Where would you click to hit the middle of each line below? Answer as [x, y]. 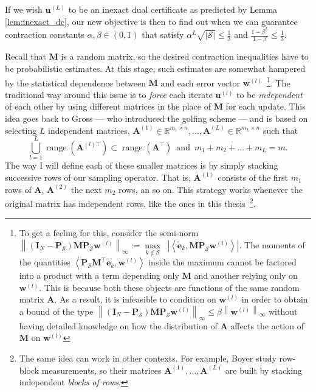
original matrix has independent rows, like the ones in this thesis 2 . [130, 202]
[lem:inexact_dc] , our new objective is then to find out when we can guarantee [151, 21]
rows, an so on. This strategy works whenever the [211, 189]
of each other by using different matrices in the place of [108, 106]
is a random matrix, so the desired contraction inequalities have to [185, 56]
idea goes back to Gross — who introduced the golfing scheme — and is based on [156, 118]
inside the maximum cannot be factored [222, 262]
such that [280, 130]
